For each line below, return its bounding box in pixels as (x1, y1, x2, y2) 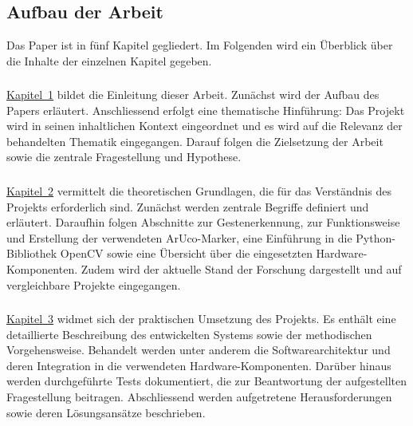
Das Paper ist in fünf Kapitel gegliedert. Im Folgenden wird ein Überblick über (6, 37, 393, 53)
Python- (356, 229, 395, 246)
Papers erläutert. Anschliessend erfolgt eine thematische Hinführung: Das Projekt (6, 101, 405, 118)
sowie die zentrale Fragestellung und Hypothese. (6, 148, 242, 165)
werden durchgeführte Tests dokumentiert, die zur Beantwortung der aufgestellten (6, 373, 407, 389)
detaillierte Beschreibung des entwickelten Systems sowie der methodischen (6, 325, 372, 342)
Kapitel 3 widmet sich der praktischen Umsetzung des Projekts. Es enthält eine (6, 310, 396, 327)
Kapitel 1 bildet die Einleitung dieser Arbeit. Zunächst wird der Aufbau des (6, 86, 380, 103)
